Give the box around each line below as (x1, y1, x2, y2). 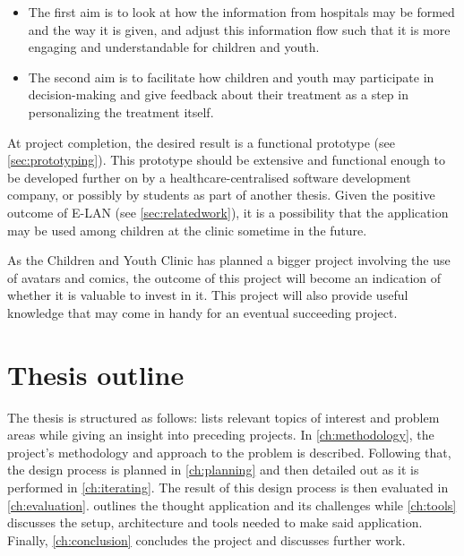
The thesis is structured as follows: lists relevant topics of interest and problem (7, 407, 440, 426)
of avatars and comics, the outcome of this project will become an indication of (7, 268, 442, 287)
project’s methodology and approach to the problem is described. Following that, (7, 442, 451, 461)
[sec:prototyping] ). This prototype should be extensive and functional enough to (7, 150, 445, 169)
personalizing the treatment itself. (28, 102, 214, 121)
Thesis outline (7, 355, 185, 392)
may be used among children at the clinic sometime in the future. (7, 220, 367, 239)
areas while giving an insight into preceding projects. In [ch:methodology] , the (7, 425, 434, 444)
